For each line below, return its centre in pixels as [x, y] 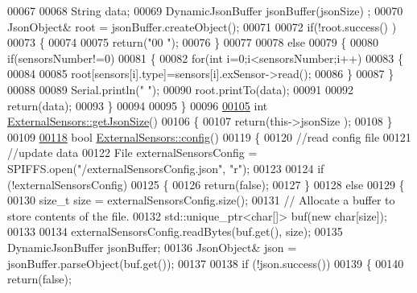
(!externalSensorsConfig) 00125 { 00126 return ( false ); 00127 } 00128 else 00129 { [206, 184]
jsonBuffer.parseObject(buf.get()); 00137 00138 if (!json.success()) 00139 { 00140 [206, 263]
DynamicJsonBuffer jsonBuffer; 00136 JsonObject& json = [152, 247]
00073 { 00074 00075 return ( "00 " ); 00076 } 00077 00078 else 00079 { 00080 [193, 42]
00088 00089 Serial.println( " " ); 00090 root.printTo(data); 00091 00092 [180, 89]
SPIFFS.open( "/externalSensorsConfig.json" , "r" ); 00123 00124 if [166, 168]
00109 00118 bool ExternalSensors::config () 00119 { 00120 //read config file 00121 [209, 136]
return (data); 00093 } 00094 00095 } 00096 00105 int [138, 105]
